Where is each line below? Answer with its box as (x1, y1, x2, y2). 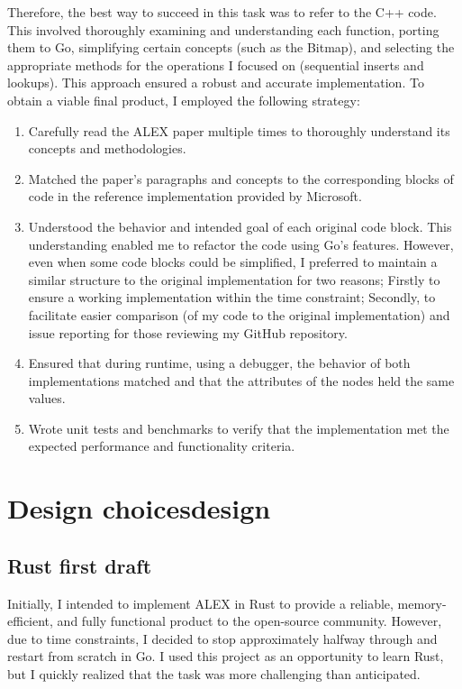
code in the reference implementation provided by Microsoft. (28, 187, 362, 206)
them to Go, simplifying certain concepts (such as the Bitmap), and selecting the (7, 38, 455, 57)
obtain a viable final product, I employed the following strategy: (7, 90, 360, 109)
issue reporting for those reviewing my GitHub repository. (28, 323, 348, 342)
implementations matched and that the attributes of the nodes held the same (28, 371, 455, 390)
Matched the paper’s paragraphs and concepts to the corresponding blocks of (28, 169, 454, 188)
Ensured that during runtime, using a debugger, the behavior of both (28, 354, 411, 372)
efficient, (7, 611, 53, 630)
